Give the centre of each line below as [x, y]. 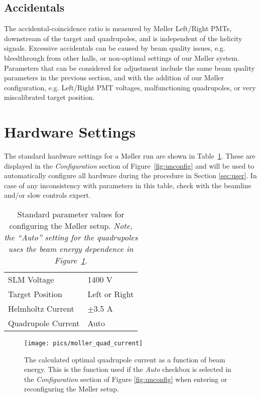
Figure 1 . [71, 260]
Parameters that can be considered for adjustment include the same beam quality [129, 68]
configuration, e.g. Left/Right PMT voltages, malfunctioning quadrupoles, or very [130, 87]
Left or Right [111, 294]
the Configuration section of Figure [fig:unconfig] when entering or [126, 379]
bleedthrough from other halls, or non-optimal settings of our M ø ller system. [122, 57]
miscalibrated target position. [49, 97]
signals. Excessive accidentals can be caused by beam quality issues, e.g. [115, 48]
